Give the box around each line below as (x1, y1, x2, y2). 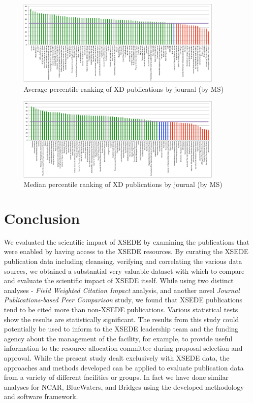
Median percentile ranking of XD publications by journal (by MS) (24, 179, 222, 189)
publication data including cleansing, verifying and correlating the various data (4, 256, 242, 266)
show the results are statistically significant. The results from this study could (4, 314, 239, 324)
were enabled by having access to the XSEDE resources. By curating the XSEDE (4, 246, 249, 256)
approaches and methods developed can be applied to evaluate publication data (4, 362, 244, 372)
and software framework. (4, 391, 78, 402)
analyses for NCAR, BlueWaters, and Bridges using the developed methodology (4, 381, 244, 392)
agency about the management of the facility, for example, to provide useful (4, 333, 233, 343)
